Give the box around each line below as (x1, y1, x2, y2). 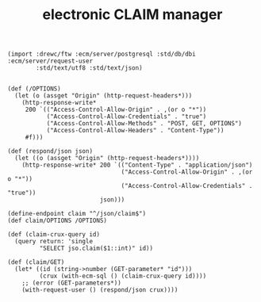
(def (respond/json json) (7, 147, 93, 155)
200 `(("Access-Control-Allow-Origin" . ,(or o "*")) (25, 105, 207, 114)
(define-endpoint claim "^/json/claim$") (7, 210, 147, 218)
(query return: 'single (14, 238, 93, 246)
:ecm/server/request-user (7, 57, 93, 65)
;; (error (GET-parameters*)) (21, 279, 122, 287)
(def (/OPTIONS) (7, 85, 61, 93)
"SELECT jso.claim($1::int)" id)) (39, 244, 154, 253)
